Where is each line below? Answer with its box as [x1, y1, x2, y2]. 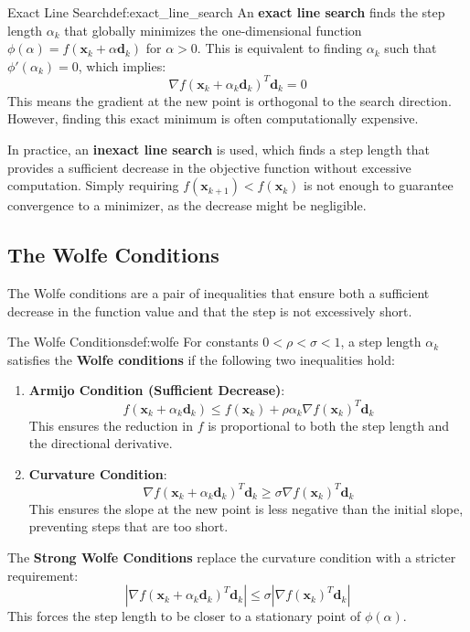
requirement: [7, 565, 79, 584]
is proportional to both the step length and [208, 415, 450, 434]
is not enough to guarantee [303, 176, 454, 195]
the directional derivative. [28, 434, 173, 453]
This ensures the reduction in [28, 415, 193, 434]
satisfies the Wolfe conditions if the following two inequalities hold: [7, 349, 395, 369]
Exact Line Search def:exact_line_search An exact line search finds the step [7, 3, 445, 21]
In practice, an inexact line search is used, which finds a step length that [7, 140, 431, 159]
